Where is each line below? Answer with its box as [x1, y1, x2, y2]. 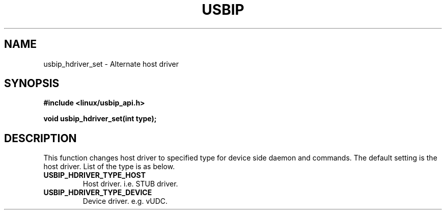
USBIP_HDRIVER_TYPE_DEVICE [43, 188, 152, 197]
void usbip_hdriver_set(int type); [43, 114, 157, 123]
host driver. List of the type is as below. [43, 162, 175, 171]
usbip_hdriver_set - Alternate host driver [43, 59, 179, 68]
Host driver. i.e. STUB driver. [82, 179, 178, 189]
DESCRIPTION [4, 131, 77, 145]
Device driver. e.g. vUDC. [82, 197, 168, 206]
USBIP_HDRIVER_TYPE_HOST [43, 171, 146, 180]
